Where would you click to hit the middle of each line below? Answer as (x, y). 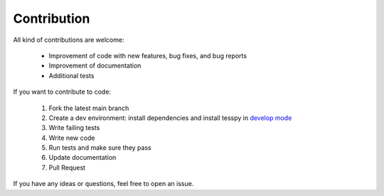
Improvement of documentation (95, 66)
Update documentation (82, 158)
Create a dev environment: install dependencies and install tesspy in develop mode (170, 118)
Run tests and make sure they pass (100, 148)
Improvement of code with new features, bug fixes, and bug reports (148, 55)
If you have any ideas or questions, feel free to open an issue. (103, 184)
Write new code (72, 138)
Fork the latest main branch (89, 108)
